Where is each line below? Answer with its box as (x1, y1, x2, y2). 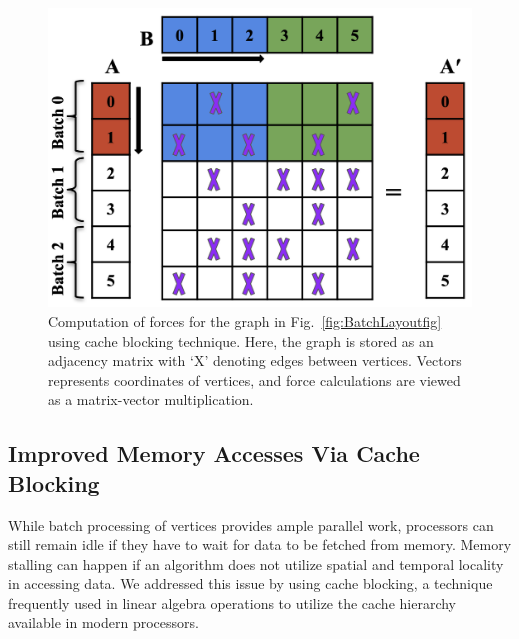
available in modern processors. (8, 612, 199, 633)
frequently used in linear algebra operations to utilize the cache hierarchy (8, 592, 457, 613)
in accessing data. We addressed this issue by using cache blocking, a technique (8, 573, 493, 594)
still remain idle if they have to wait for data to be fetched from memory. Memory (8, 534, 512, 555)
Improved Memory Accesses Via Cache (8, 438, 420, 469)
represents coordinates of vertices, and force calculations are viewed (48, 369, 461, 390)
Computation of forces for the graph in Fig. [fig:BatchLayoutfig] (48, 310, 442, 331)
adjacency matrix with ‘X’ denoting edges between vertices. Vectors (48, 350, 462, 371)
